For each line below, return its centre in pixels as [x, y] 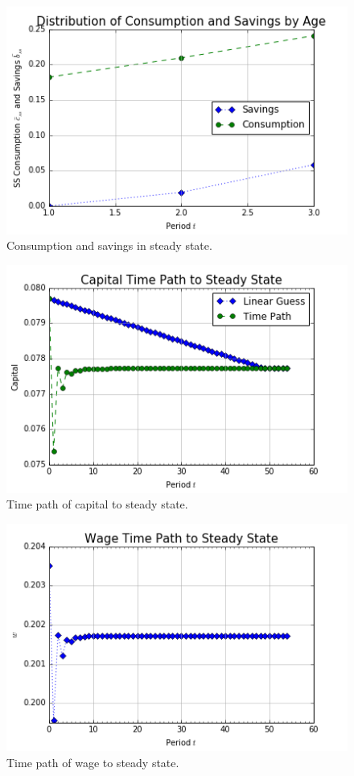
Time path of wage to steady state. [93, 762]
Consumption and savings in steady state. [109, 245]
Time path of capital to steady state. [97, 504]
